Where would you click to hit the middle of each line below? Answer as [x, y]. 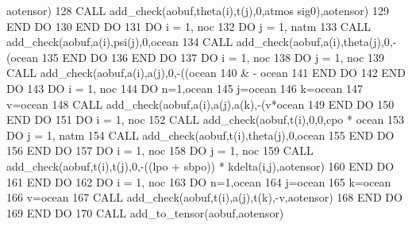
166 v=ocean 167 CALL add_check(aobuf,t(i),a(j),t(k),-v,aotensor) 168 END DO [204, 197]
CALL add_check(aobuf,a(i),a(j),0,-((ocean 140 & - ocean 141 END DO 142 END [206, 73]
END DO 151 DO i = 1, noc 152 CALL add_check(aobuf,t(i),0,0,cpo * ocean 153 [205, 119]
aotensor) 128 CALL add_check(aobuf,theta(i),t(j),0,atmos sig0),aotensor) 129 [198, 10]
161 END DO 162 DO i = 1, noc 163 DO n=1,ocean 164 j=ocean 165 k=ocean [199, 181]
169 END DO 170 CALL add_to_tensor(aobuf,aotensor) [145, 212]
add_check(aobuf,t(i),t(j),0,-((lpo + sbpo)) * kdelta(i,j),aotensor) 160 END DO [200, 165]
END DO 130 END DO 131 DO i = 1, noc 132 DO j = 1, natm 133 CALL [189, 26]
